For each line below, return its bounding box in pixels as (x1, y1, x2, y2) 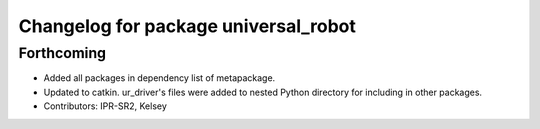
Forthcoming (18, 44, 107, 62)
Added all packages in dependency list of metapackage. (43, 72, 276, 84)
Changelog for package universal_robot (18, 15, 357, 37)
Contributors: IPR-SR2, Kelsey (43, 100, 167, 112)
